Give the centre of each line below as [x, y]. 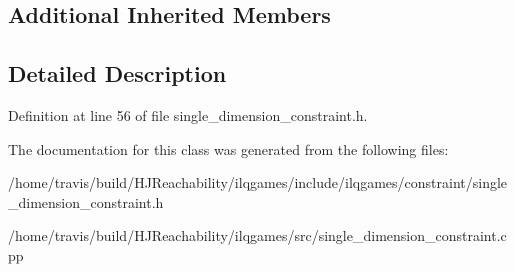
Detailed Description [117, 73]
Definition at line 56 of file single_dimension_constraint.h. [188, 114]
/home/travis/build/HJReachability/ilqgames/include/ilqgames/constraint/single [258, 182]
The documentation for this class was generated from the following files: [228, 148]
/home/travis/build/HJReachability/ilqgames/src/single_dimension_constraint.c [257, 235]
